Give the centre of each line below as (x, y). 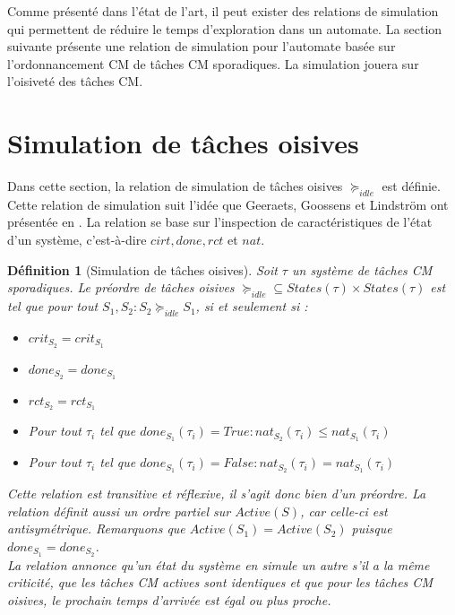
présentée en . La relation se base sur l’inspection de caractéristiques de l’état (220, 222)
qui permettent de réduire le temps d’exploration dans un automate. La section (225, 28)
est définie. (411, 186)
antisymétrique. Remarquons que (96, 528)
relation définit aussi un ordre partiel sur (119, 511)
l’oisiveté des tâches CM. (75, 81)
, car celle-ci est (344, 511)
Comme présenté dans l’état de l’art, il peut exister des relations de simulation (223, 11)
